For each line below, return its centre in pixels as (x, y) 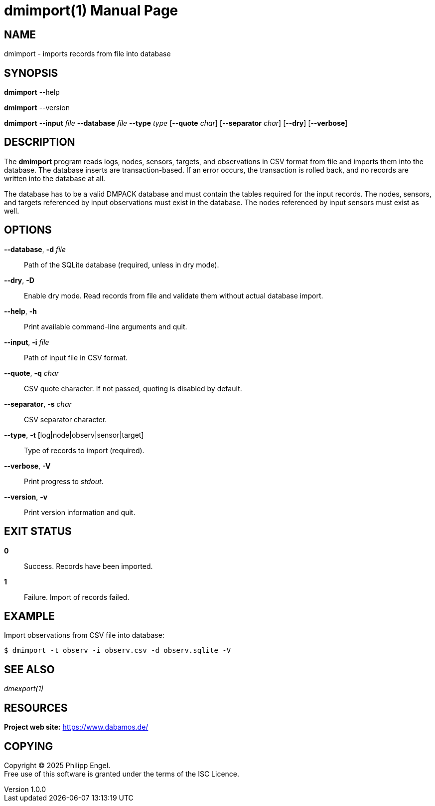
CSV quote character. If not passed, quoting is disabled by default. (133, 388)
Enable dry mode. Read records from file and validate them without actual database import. (174, 295)
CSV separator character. (66, 419)
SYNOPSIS (31, 73)
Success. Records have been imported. (88, 566)
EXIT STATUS (38, 532)
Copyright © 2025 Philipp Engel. (57, 765)
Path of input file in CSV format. (76, 357)
